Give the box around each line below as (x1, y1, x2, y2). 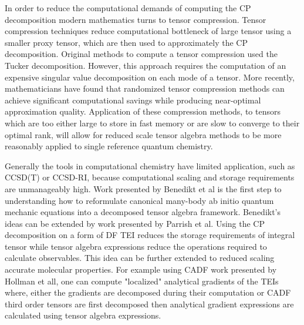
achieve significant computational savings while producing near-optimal (5, 93, 261, 106)
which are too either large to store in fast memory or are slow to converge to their (5, 116, 300, 129)
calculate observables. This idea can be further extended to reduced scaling (5, 252, 275, 264)
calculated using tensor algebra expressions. (5, 309, 161, 321)
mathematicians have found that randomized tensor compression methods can (5, 82, 285, 95)
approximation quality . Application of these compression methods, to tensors (5, 105, 281, 118)
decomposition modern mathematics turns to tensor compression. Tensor (5, 13, 266, 25)
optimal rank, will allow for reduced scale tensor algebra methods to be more (5, 128, 282, 140)
